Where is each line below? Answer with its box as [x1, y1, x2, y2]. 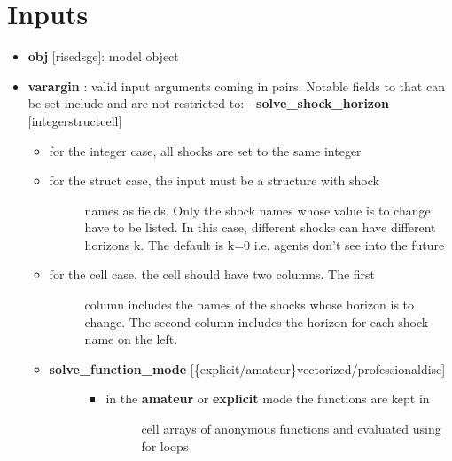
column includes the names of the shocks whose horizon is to [84, 295, 415, 314]
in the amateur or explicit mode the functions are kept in [105, 389, 430, 408]
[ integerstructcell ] [27, 111, 122, 129]
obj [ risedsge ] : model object [27, 47, 179, 66]
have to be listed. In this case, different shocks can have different [84, 218, 436, 237]
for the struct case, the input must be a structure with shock [49, 171, 379, 190]
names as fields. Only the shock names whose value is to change [84, 200, 431, 219]
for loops [141, 436, 189, 455]
